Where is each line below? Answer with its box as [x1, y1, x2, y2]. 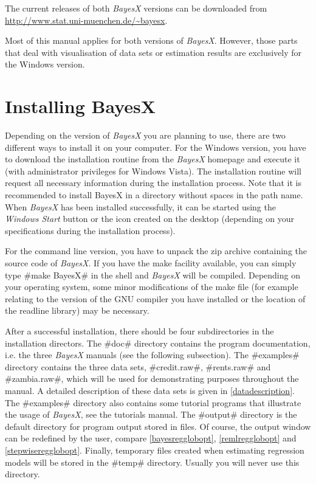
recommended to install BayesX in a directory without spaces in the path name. [5, 188, 303, 201]
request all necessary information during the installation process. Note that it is [5, 176, 302, 189]
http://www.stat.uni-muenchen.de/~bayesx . [5, 13, 168, 26]
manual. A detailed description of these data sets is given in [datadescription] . [5, 384, 295, 396]
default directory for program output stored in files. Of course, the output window [5, 420, 311, 432]
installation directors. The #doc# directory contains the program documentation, [5, 336, 311, 349]
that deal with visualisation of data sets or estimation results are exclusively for [5, 46, 302, 58]
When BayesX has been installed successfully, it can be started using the [5, 200, 276, 213]
